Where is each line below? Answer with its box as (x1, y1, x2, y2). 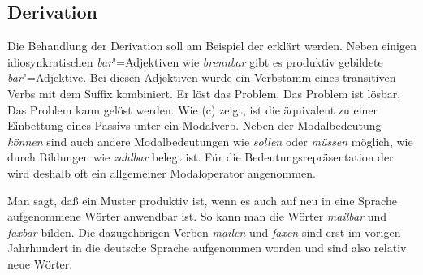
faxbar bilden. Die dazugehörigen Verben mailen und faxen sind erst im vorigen (7, 223, 401, 240)
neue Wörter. (7, 255, 73, 272)
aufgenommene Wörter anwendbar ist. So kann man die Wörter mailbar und (7, 208, 387, 225)
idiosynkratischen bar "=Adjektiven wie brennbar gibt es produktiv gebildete (7, 53, 383, 70)
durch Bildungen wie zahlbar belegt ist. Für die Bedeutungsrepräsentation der (7, 148, 394, 165)
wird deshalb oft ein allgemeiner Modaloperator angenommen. (7, 164, 316, 181)
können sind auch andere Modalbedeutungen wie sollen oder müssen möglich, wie (7, 132, 413, 149)
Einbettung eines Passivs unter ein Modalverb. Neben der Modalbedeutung (7, 117, 382, 134)
